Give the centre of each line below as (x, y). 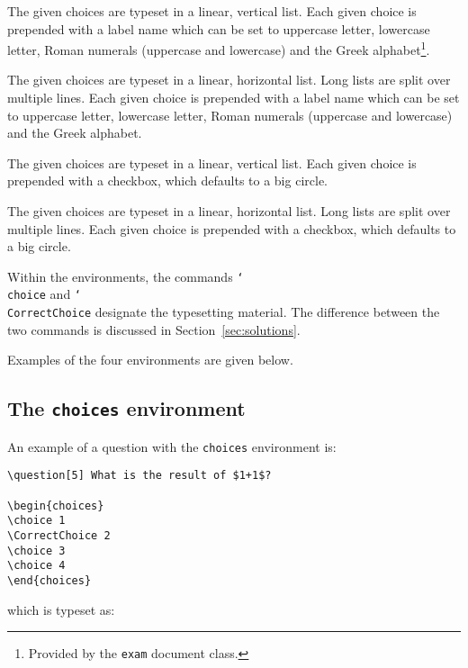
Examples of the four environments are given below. (150, 360)
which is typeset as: (61, 609)
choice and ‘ (45, 294)
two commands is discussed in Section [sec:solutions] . (154, 329)
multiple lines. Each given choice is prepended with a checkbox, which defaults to (232, 228)
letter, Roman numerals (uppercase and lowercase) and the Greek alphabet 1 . (219, 48)
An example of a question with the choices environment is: (172, 446)
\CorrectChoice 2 (59, 536)
